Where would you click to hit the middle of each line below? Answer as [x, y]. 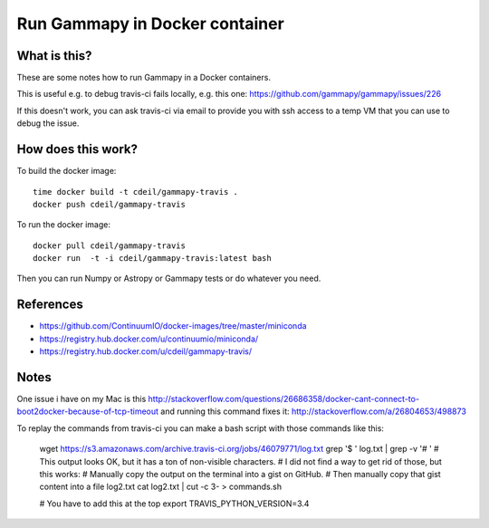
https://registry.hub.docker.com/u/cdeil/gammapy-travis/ [146, 351]
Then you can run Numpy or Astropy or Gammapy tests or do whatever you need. [169, 278]
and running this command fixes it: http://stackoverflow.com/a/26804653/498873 [313, 411]
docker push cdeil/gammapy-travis [109, 204]
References [50, 305]
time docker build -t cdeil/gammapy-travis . [136, 192]
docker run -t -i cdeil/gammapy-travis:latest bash [152, 259]
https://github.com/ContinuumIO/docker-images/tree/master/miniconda [173, 326]
